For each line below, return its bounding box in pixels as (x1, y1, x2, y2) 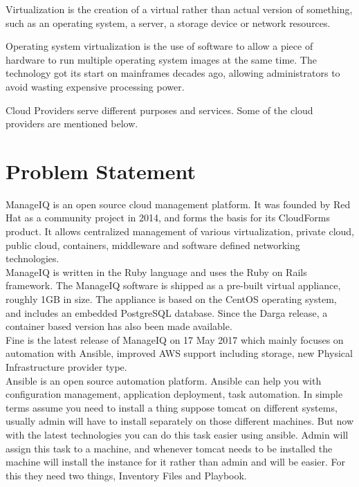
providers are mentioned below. (6, 116, 138, 131)
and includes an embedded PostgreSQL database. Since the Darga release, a (6, 305, 328, 320)
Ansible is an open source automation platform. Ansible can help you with (6, 373, 322, 387)
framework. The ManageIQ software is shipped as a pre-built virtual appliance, (6, 278, 341, 293)
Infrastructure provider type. (6, 360, 127, 374)
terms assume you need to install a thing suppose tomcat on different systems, (6, 400, 338, 414)
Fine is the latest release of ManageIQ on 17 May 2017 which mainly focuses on (6, 332, 344, 347)
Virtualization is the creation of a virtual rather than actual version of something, (6, 2, 353, 16)
